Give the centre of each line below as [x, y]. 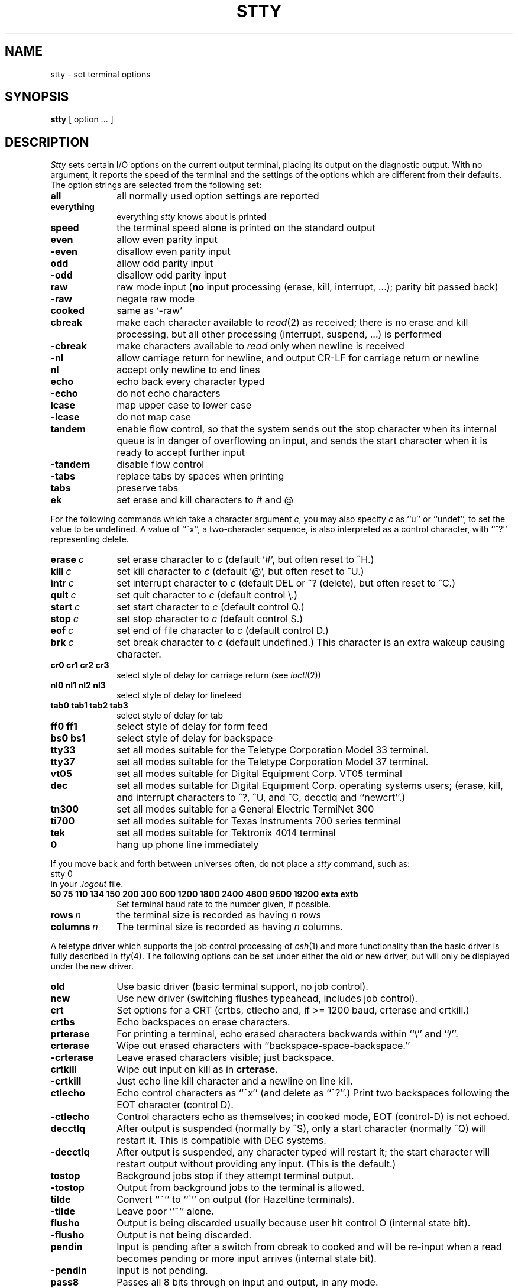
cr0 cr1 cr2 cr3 [80, 665]
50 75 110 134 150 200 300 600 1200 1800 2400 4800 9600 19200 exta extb [204, 894]
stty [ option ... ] [82, 119]
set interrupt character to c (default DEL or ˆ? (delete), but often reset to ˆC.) [286, 583]
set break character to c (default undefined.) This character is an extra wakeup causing [311, 643]
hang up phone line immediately [188, 845]
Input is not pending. [162, 1271]
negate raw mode [156, 299]
